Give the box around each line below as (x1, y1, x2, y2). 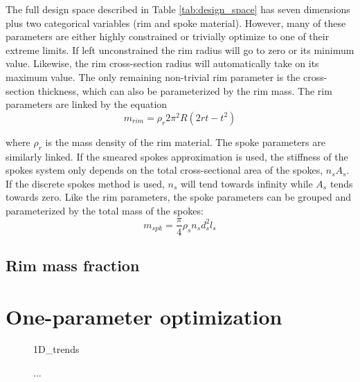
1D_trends (33, 342, 80, 356)
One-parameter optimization (6, 302, 282, 330)
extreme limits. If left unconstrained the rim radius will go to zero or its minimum (6, 42, 354, 57)
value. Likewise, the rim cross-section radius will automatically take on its (6, 56, 319, 71)
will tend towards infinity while (180, 176, 313, 190)
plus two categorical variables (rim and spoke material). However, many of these (6, 15, 346, 30)
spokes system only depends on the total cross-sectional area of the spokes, (6, 163, 323, 177)
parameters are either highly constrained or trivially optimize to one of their (6, 29, 330, 44)
